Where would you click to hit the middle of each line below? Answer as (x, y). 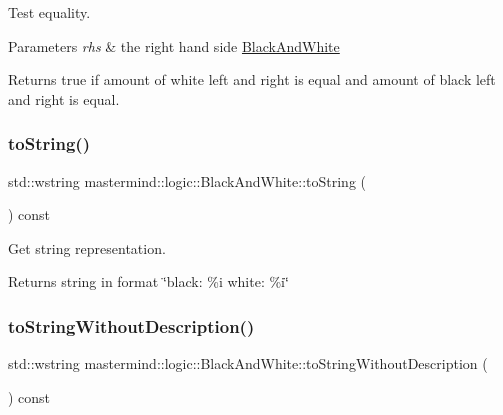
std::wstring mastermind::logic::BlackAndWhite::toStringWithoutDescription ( (248, 363)
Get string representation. (87, 247)
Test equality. (49, 12)
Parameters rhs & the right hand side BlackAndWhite (174, 45)
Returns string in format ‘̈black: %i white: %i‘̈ (148, 281)
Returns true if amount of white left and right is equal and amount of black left (252, 79)
